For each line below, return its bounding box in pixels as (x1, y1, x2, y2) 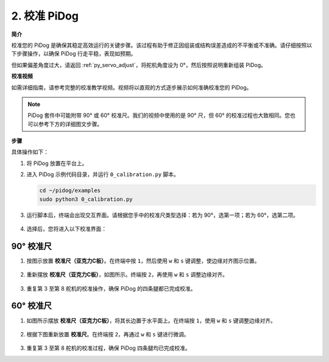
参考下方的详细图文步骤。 (38, 120, 103, 127)
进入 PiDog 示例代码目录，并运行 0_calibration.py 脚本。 (26, 171, 180, 178)
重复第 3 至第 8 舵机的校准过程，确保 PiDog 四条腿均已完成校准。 (26, 344, 191, 352)
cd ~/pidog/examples (39, 187, 101, 194)
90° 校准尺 (11, 241, 52, 251)
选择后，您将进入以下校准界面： (26, 225, 107, 232)
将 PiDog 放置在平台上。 (26, 159, 88, 167)
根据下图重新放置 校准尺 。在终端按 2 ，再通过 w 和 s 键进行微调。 (26, 330, 189, 338)
